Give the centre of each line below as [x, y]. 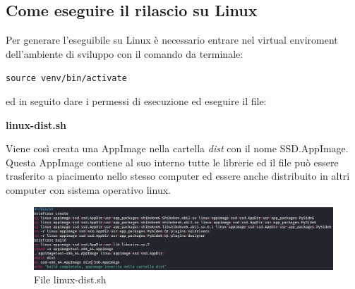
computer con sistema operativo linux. [88, 190]
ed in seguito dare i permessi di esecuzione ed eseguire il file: [136, 101]
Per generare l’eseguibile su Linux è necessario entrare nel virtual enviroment [172, 40]
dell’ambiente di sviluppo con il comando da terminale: [125, 53]
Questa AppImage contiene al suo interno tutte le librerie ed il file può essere [172, 162]
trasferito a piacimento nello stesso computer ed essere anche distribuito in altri [178, 176]
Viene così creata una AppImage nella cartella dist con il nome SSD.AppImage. [177, 148]
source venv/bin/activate [66, 79]
